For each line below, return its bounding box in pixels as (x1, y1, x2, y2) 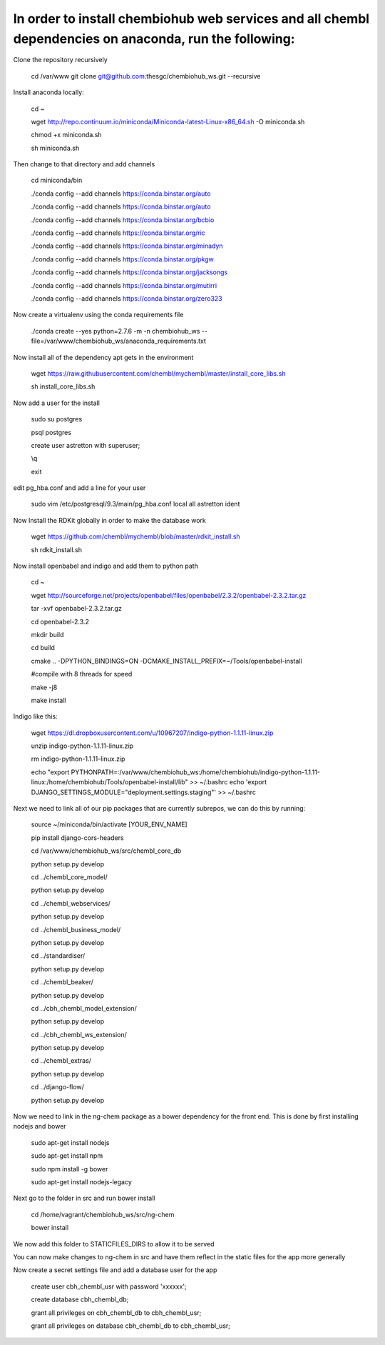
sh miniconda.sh (31, 144, 80, 152)
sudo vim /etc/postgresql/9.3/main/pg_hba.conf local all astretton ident (31, 500, 240, 509)
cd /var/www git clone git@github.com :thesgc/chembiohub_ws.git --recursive (31, 71, 261, 80)
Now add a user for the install (13, 399, 100, 407)
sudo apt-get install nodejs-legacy (31, 1177, 132, 1186)
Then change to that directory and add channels (13, 160, 155, 169)
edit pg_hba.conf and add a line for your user (13, 484, 146, 492)
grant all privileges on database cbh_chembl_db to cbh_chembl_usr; (31, 1321, 231, 1330)
